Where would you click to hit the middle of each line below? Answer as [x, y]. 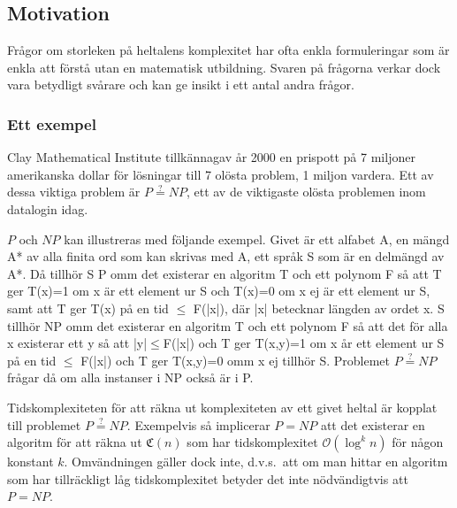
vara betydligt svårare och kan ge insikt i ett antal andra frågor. [181, 85]
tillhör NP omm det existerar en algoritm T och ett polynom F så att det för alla [228, 325]
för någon [418, 442]
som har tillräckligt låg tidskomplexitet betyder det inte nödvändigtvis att [208, 478]
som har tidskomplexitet [252, 442]
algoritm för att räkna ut [75, 442]
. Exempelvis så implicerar [198, 424]
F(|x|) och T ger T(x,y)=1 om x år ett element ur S [304, 343]
